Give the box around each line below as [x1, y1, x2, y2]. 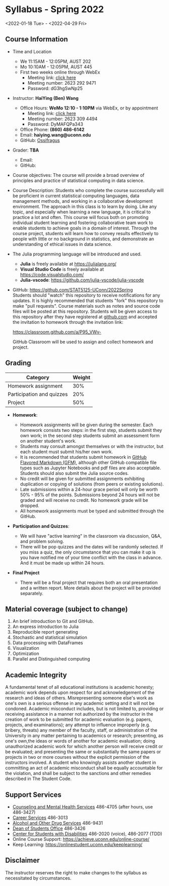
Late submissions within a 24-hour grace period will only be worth [20, 486, 158, 492]
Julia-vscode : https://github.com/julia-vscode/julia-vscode [20, 277, 144, 283]
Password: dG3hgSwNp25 [27, 85, 83, 91]
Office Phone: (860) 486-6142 [20, 126, 85, 132]
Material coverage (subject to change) [5, 605, 128, 613]
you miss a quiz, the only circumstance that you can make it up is [20, 549, 156, 555]
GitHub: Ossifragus [20, 137, 60, 143]
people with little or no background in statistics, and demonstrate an [12, 236, 154, 242]
